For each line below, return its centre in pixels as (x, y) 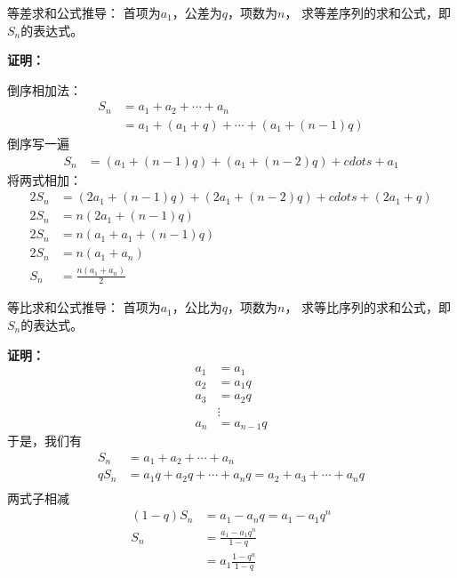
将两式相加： (44, 179)
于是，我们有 (44, 441)
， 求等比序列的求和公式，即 (368, 307)
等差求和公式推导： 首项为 (84, 12)
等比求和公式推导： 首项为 (84, 307)
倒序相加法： (44, 89)
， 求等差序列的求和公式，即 (368, 12)
